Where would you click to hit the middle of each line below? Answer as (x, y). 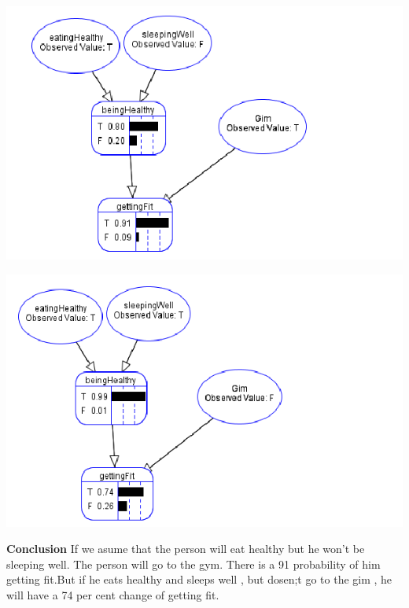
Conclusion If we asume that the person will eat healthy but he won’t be (186, 549)
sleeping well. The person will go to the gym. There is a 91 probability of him (193, 564)
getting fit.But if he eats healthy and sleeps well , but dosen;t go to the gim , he (199, 579)
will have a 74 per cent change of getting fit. (113, 595)
